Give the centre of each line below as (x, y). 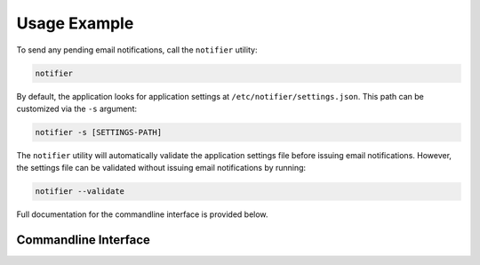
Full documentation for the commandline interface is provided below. (142, 214)
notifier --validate (80, 192)
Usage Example (75, 23)
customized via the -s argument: (77, 108)
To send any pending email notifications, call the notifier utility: (137, 50)
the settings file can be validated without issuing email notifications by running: (161, 168)
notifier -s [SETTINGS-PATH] (99, 132)
